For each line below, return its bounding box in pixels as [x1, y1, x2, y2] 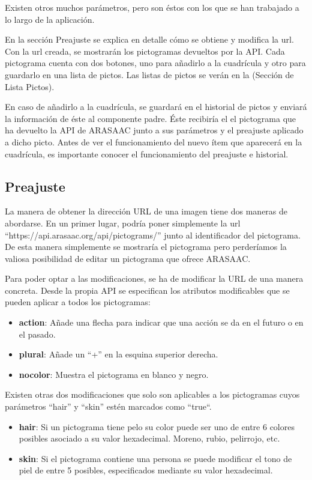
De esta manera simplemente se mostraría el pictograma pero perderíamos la [5, 240, 287, 253]
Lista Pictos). [5, 80, 55, 93]
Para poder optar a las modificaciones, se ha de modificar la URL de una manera [5, 272, 304, 285]
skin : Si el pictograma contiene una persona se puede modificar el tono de [19, 452, 292, 464]
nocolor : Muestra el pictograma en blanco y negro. [19, 368, 209, 380]
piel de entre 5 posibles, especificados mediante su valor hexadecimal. [19, 464, 273, 476]
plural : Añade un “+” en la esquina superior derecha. [19, 348, 218, 360]
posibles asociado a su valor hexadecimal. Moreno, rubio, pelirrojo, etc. [19, 432, 280, 445]
